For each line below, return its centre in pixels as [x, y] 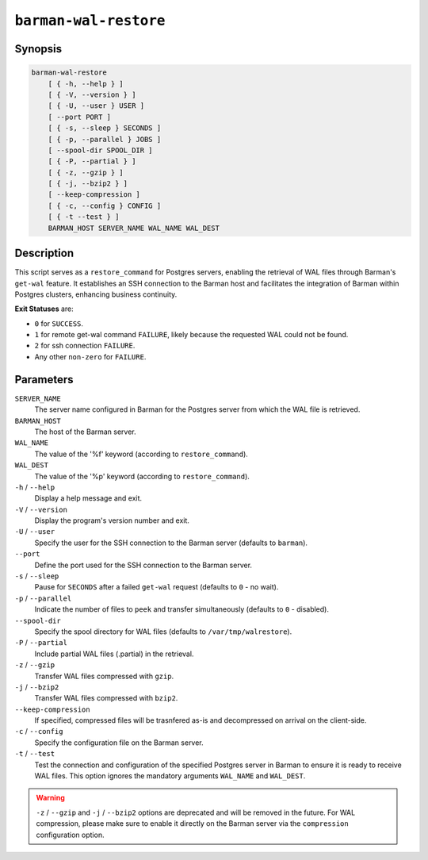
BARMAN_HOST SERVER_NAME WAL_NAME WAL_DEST [134, 228]
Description [44, 253]
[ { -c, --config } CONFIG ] [105, 205]
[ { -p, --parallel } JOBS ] [105, 139]
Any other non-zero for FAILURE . [90, 356]
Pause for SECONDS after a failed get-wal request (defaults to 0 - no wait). [157, 587]
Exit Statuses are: [44, 309]
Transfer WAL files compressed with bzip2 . [106, 698]
